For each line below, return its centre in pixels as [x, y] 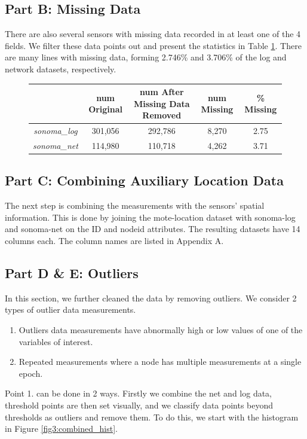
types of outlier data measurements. [70, 310]
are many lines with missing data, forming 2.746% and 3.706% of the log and [146, 57]
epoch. [31, 373]
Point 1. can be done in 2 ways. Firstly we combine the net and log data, [139, 393]
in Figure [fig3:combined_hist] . [61, 429]
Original [106, 109]
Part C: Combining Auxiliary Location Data [144, 180]
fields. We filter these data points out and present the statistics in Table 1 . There [153, 45]
